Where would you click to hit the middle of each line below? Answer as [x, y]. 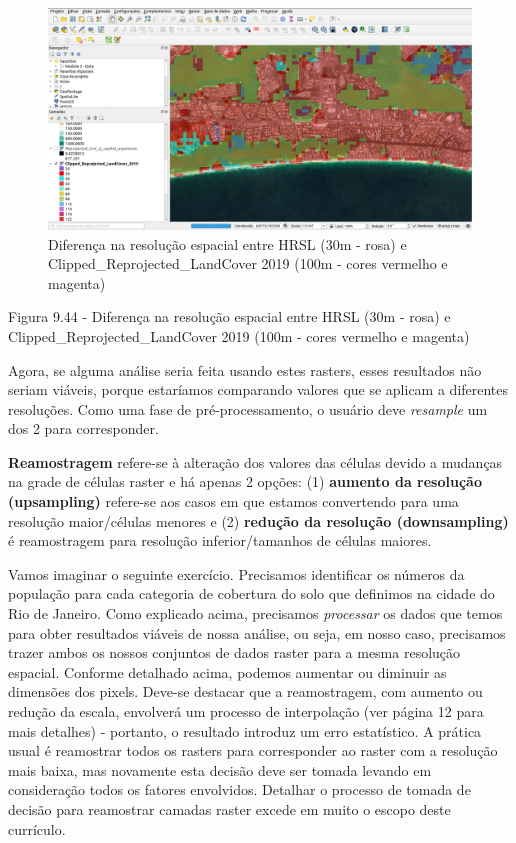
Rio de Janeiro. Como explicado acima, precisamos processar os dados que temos [255, 613]
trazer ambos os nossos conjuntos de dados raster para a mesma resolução [234, 652]
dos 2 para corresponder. [83, 428]
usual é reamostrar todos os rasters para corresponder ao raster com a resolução [253, 750]
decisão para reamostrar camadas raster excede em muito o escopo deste [229, 808]
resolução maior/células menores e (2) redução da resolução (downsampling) [258, 520]
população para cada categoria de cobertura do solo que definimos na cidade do [251, 593]
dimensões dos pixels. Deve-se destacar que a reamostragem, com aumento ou [245, 691]
